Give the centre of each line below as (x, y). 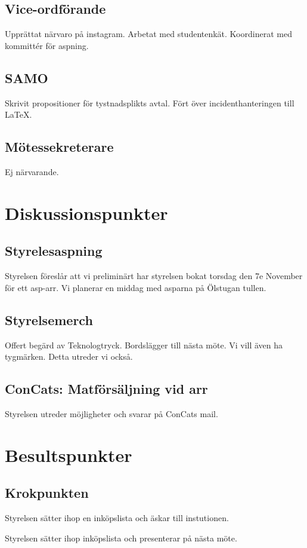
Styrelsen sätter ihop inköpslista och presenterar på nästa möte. (121, 538)
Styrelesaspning (54, 251)
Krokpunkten (47, 493)
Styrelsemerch (49, 319)
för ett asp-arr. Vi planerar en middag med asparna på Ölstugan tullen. (136, 287)
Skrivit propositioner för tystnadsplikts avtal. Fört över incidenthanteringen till (150, 102)
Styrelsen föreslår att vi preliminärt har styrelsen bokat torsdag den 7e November (154, 276)
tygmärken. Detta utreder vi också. (69, 356)
